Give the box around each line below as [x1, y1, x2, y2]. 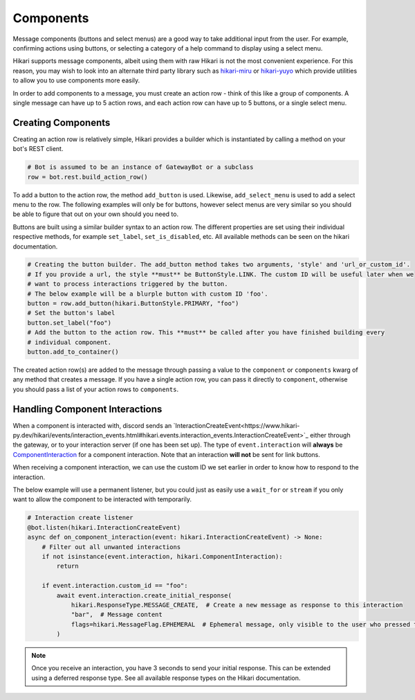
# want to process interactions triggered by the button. [27, 280, 228, 288]
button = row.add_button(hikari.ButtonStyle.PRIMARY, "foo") [27, 300, 239, 307]
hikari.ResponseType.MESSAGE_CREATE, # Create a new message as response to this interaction [71, 601, 403, 609]
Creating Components [12, 116, 111, 128]
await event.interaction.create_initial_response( [56, 591, 232, 599]
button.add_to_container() [27, 348, 119, 356]
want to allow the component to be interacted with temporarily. [12, 495, 192, 503]
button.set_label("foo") [27, 318, 112, 327]
